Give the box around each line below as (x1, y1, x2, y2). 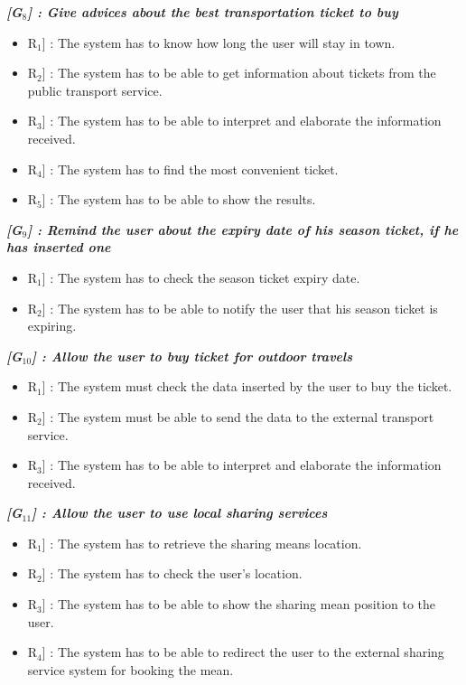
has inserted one (6, 238, 111, 257)
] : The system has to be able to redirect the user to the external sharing (42, 643, 444, 662)
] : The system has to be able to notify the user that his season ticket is (42, 298, 438, 317)
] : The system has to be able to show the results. (42, 190, 316, 209)
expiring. (27, 316, 77, 335)
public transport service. (27, 80, 163, 99)
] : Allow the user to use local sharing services (32, 503, 328, 522)
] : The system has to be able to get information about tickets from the (42, 63, 436, 82)
